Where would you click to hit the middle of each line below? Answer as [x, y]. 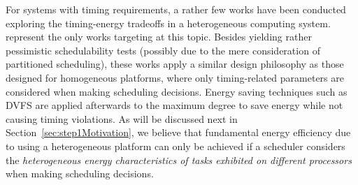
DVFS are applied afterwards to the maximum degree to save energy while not [174, 105]
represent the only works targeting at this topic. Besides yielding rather [159, 37]
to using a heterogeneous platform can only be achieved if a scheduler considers [176, 146]
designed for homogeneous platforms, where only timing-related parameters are [175, 77]
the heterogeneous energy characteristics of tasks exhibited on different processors [179, 160]
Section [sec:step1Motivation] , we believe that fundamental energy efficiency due [178, 132]
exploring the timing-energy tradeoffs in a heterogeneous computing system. [168, 23]
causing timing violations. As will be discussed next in [122, 118]
